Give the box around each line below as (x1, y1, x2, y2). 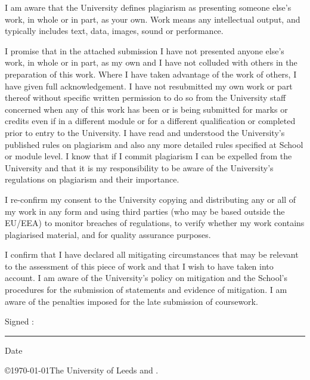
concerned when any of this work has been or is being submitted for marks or (5, 103, 288, 115)
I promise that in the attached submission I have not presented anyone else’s (5, 44, 284, 57)
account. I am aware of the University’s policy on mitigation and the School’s (5, 271, 287, 284)
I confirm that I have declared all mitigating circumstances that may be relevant (5, 248, 299, 261)
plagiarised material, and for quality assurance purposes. (5, 228, 211, 240)
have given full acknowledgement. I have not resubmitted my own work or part (5, 79, 293, 92)
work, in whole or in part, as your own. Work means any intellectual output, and (5, 13, 300, 25)
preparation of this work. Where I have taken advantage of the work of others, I (5, 67, 297, 80)
